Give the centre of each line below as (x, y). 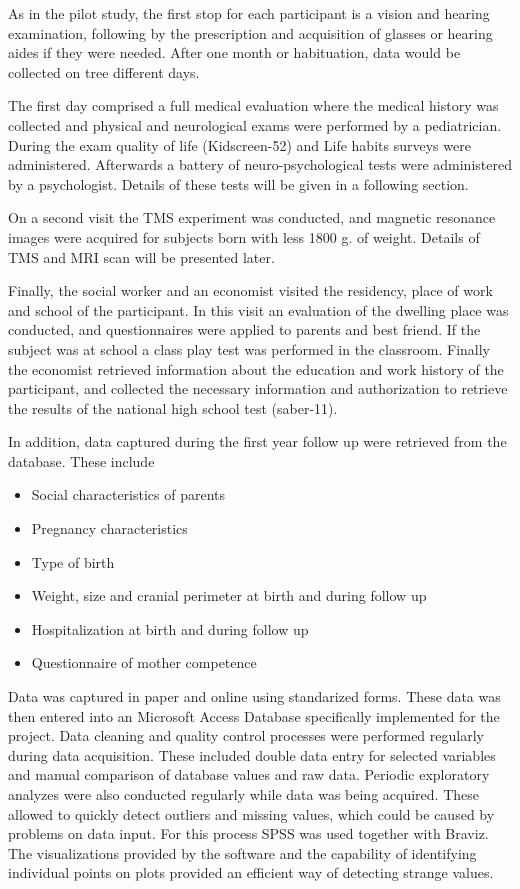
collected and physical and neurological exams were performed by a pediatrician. (255, 124)
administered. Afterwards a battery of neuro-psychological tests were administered (260, 164)
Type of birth (73, 561)
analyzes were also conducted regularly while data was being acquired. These (243, 794)
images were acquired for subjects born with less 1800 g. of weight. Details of (244, 236)
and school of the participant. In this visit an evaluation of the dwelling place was (258, 309)
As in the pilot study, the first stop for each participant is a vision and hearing (249, 13)
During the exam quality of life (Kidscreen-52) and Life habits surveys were (239, 144)
